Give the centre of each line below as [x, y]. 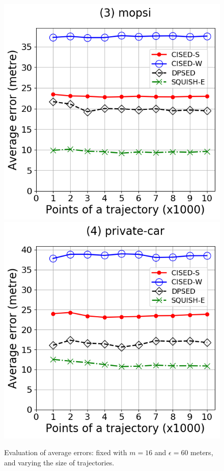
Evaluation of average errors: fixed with [66, 452]
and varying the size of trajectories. [59, 462]
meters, [202, 452]
